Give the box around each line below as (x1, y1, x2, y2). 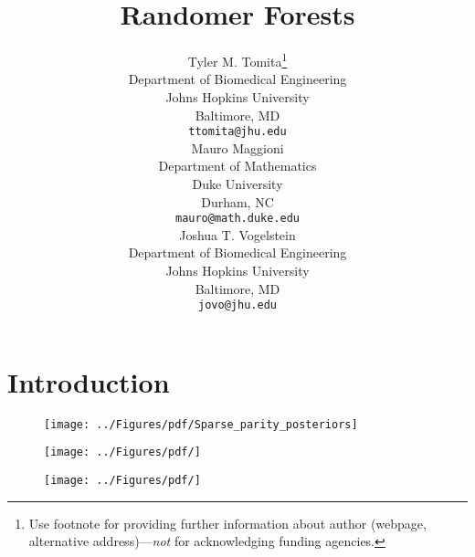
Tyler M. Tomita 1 (187, 49, 288, 70)
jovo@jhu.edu (198, 299, 277, 312)
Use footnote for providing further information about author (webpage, (28, 513, 427, 532)
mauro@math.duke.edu (174, 212, 301, 226)
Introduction (7, 363, 170, 400)
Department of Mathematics (158, 156, 317, 175)
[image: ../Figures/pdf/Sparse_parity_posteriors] (44, 417, 358, 431)
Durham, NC (201, 192, 274, 211)
